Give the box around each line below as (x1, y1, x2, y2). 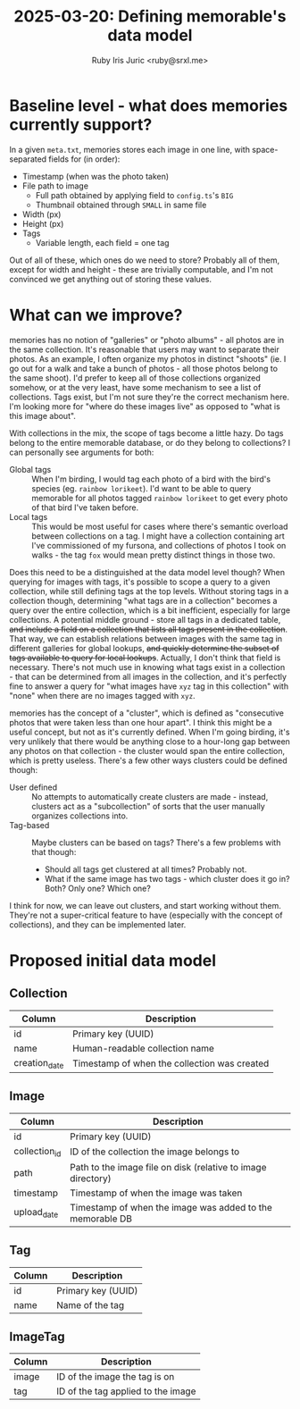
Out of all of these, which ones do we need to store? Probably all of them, (9, 255, 279, 265)
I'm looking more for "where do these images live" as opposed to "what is (9, 400, 281, 412)
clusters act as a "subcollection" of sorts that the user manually (31, 801, 265, 811)
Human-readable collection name (72, 1042, 214, 1054)
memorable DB (70, 1212, 132, 1225)
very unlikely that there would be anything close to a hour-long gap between (9, 735, 290, 747)
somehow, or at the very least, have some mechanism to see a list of (9, 382, 262, 392)
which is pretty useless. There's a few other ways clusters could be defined (9, 755, 287, 766)
